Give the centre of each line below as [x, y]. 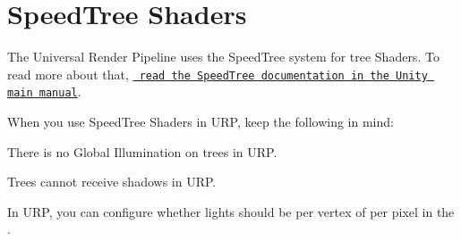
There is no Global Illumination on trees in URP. [142, 151]
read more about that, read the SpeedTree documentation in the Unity [218, 74]
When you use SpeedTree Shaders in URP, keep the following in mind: [201, 122]
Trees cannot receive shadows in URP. [112, 182]
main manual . [44, 91]
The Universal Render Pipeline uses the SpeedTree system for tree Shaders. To [223, 57]
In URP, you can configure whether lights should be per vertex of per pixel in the [231, 211]
